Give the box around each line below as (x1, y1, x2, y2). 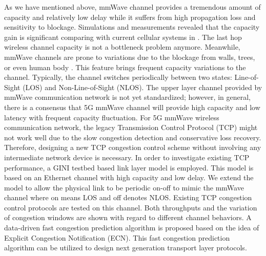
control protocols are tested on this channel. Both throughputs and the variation (4, 202, 257, 212)
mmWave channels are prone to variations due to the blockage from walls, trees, (4, 51, 255, 62)
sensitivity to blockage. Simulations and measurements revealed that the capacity (4, 22, 260, 32)
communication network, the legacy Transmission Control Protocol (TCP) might (4, 122, 258, 133)
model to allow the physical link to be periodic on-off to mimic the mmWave (4, 182, 244, 193)
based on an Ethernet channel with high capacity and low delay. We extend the (4, 172, 254, 183)
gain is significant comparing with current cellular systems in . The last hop (4, 31, 242, 42)
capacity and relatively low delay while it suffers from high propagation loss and (4, 11, 256, 22)
